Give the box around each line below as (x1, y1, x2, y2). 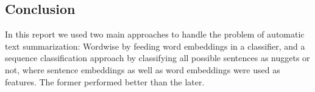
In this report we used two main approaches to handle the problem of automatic (5, 28, 305, 41)
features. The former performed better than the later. (5, 75, 205, 88)
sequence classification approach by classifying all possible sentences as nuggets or (5, 51, 310, 64)
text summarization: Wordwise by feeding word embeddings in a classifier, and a (5, 39, 305, 52)
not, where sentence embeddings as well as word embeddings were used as (5, 63, 280, 76)
